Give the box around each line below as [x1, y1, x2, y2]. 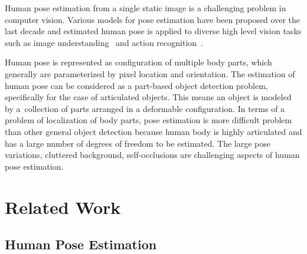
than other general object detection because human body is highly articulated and [5, 125, 302, 137]
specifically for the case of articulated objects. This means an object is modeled [5, 91, 292, 103]
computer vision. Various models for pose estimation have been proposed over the [5, 13, 300, 25]
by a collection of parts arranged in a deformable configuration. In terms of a [5, 102, 285, 114]
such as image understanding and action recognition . [5, 36, 203, 48]
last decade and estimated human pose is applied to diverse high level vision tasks [5, 25, 302, 37]
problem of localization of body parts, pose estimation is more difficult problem [5, 114, 292, 126]
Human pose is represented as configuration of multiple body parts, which [5, 56, 272, 68]
